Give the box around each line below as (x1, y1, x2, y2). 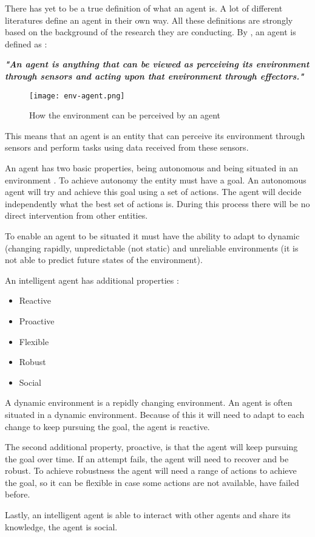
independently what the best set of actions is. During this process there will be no (5, 197, 310, 210)
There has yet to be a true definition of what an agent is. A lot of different (5, 2, 283, 14)
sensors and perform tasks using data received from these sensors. (5, 141, 249, 154)
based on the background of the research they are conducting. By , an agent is (5, 26, 296, 38)
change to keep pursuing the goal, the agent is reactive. (5, 420, 210, 433)
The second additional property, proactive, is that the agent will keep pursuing (5, 440, 298, 453)
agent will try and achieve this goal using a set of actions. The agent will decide (5, 185, 302, 198)
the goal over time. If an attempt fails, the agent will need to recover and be (5, 452, 289, 465)
